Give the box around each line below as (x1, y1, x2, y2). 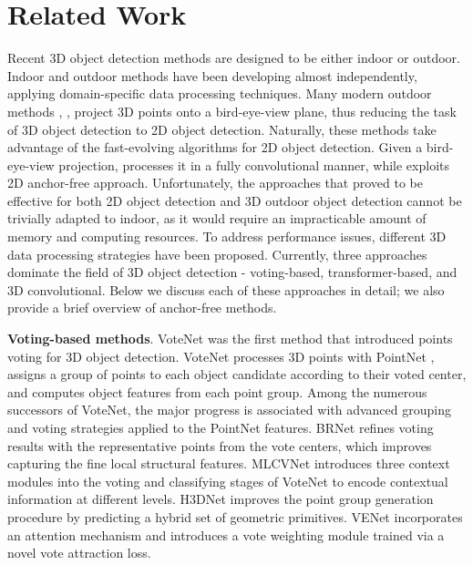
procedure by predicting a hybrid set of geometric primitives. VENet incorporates (7, 507, 463, 526)
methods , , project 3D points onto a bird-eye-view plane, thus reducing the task (7, 101, 457, 120)
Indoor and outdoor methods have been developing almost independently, (7, 66, 417, 85)
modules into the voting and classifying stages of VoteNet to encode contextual (7, 471, 448, 490)
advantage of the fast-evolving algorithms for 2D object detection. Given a (7, 138, 423, 157)
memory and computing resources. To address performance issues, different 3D (7, 227, 447, 246)
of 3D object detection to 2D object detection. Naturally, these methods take (7, 119, 437, 139)
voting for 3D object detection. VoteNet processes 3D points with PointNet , (7, 346, 435, 365)
